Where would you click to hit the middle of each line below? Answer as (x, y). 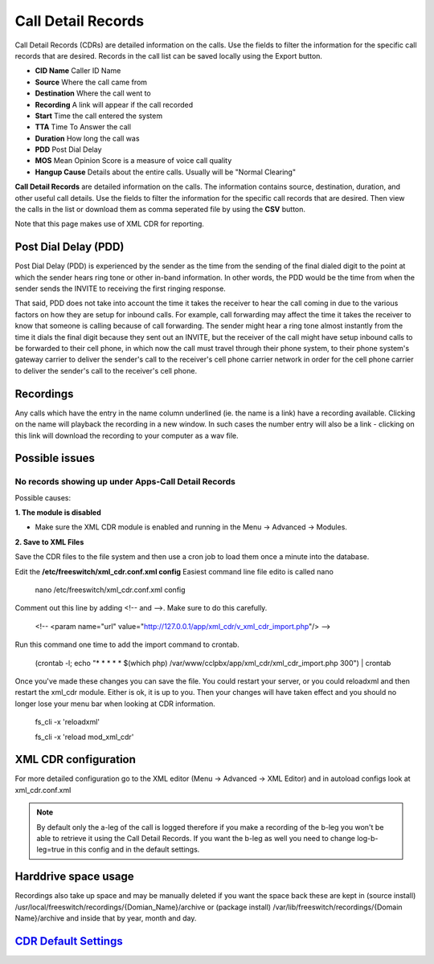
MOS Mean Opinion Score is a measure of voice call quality (133, 161)
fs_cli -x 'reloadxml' (68, 722)
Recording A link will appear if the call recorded (114, 104)
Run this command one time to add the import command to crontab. (127, 645)
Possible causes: (43, 497)
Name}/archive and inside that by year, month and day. (106, 918)
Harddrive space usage (74, 877)
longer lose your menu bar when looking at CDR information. (115, 704)
